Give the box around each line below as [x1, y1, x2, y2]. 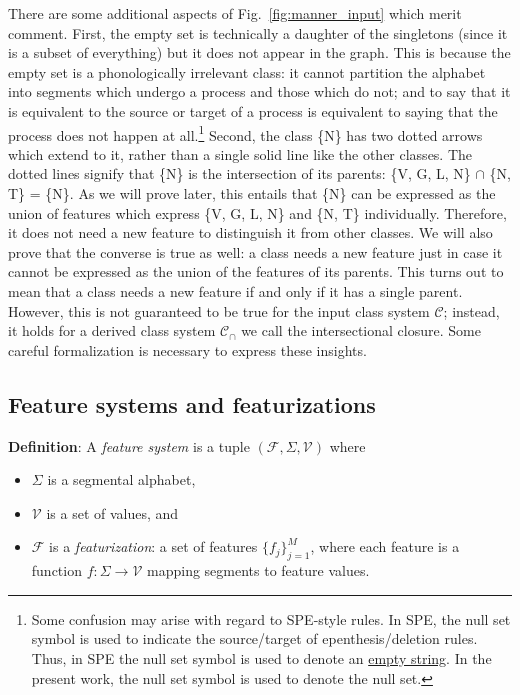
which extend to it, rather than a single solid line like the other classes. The [8, 143, 473, 164]
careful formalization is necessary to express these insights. [8, 339, 367, 360]
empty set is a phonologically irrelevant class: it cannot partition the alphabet [8, 61, 486, 82]
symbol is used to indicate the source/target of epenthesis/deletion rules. [31, 628, 478, 649]
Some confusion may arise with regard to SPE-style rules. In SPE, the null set [31, 608, 511, 629]
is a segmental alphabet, [47, 469, 196, 490]
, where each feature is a [310, 536, 460, 557]
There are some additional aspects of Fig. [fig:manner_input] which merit [8, 3, 462, 23]
